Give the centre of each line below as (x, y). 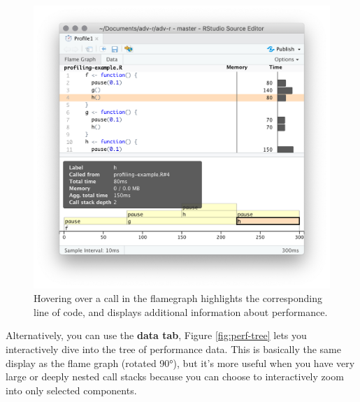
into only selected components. (71, 390)
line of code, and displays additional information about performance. (181, 311)
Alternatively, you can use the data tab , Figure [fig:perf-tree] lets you (156, 335)
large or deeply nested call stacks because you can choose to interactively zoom (175, 376)
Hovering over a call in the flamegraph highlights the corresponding (178, 298)
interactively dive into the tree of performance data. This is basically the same (173, 349)
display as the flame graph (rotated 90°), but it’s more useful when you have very (180, 362)
